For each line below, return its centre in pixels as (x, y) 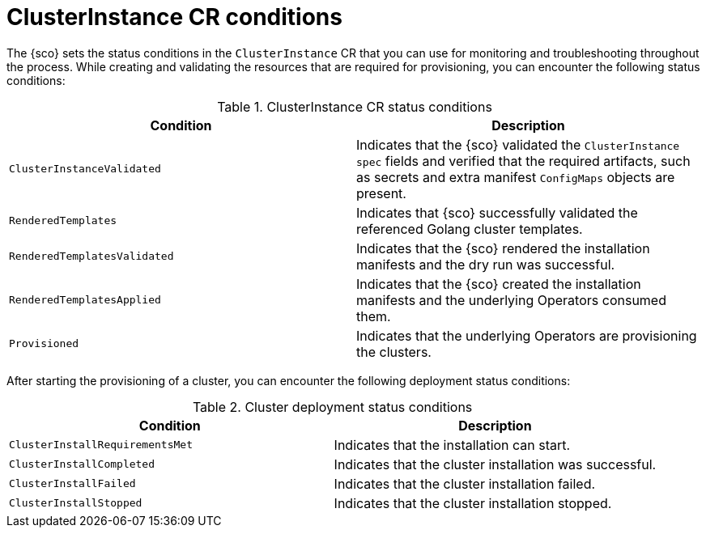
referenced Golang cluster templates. (470, 229)
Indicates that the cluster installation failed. (465, 483)
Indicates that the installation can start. (452, 445)
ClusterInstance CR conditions (174, 17)
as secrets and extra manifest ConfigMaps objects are (516, 177)
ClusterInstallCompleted (82, 464)
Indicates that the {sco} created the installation (499, 284)
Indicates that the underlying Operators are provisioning (527, 335)
